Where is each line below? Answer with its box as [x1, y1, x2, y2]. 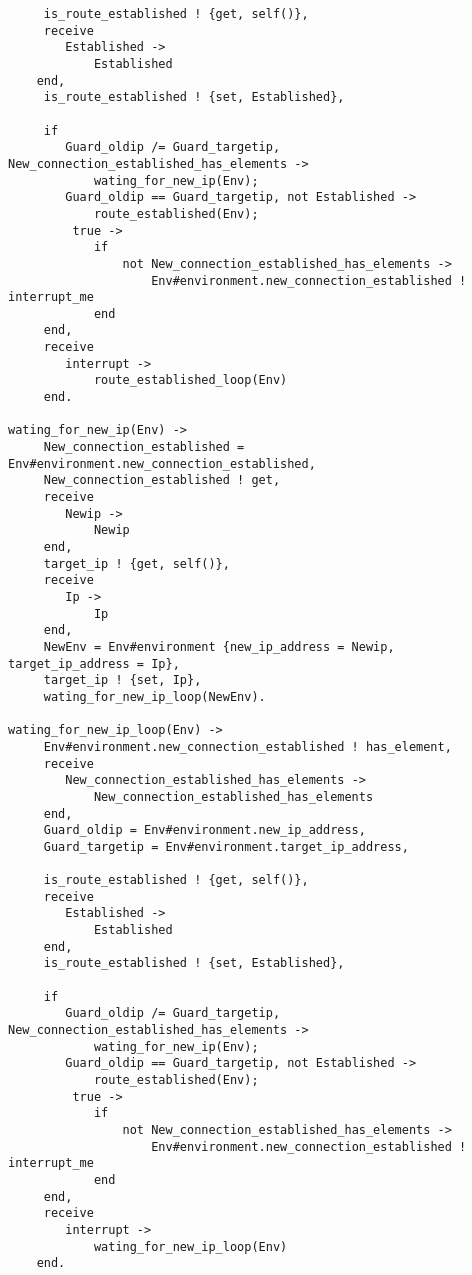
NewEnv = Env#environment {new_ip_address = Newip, [43, 639, 395, 654]
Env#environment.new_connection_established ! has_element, [43, 739, 452, 754]
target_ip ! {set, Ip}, [43, 673, 202, 688]
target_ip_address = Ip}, [8, 656, 180, 671]
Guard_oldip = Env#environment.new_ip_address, [43, 823, 366, 838]
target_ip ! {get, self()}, [43, 556, 230, 571]
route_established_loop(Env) [93, 373, 288, 388]
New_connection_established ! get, [43, 473, 281, 488]
